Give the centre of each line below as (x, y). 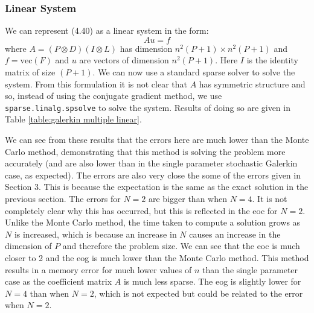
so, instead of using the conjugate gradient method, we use (114, 96)
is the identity (272, 60)
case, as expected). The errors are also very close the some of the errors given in (153, 175)
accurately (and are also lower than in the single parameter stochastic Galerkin (151, 163)
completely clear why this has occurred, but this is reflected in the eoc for (141, 210)
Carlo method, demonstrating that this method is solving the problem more (145, 151)
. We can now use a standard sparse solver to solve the (194, 72)
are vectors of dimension (124, 60)
